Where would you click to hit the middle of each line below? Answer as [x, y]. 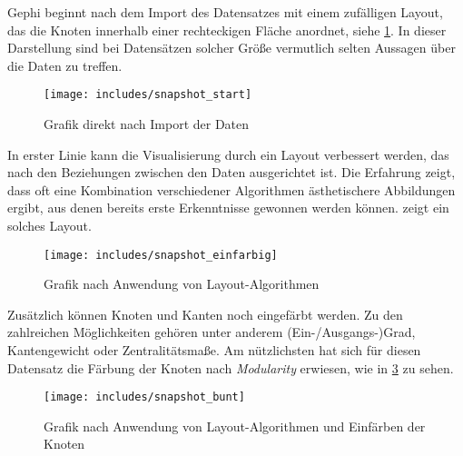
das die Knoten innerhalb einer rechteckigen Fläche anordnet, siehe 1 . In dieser [227, 30]
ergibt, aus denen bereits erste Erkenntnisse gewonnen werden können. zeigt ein [228, 208]
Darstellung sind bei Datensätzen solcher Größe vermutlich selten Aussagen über [231, 48]
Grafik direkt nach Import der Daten [147, 124]
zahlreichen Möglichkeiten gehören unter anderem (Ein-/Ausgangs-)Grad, [212, 332]
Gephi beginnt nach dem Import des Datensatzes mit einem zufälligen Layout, [225, 12]
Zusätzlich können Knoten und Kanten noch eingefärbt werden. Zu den [205, 314]
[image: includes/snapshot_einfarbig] [161, 255]
